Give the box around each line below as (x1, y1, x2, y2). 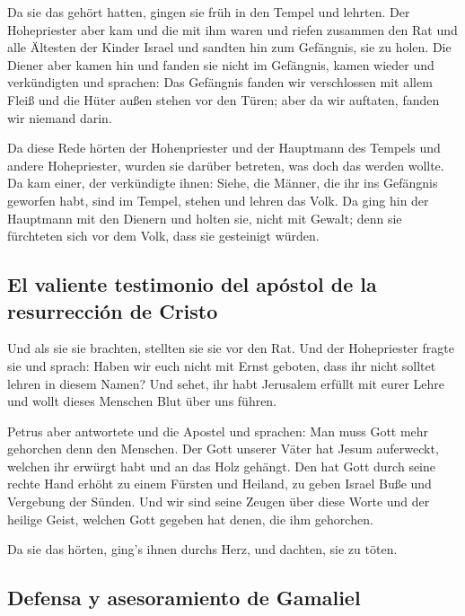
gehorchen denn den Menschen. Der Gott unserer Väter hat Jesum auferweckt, (7, 439, 439, 458)
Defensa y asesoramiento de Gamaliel (7, 584, 361, 612)
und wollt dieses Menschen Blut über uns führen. (7, 392, 277, 410)
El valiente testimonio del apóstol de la (7, 270, 377, 298)
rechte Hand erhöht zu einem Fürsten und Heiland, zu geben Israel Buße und (7, 474, 432, 493)
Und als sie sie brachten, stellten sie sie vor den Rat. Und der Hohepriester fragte (7, 339, 454, 357)
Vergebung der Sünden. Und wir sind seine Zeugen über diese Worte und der (7, 492, 430, 511)
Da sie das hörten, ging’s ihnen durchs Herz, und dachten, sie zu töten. (7, 540, 398, 559)
